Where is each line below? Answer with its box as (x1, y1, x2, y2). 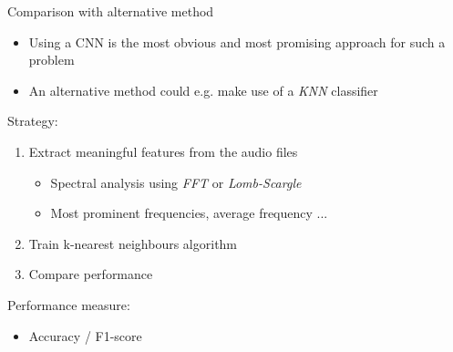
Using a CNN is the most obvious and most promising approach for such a (28, 32, 446, 51)
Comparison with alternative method (7, 2, 214, 20)
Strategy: (7, 111, 58, 130)
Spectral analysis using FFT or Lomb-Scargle (50, 172, 302, 192)
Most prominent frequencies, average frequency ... (50, 203, 328, 223)
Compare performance (28, 264, 153, 284)
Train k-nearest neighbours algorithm (28, 233, 238, 253)
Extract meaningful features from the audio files (28, 141, 298, 160)
